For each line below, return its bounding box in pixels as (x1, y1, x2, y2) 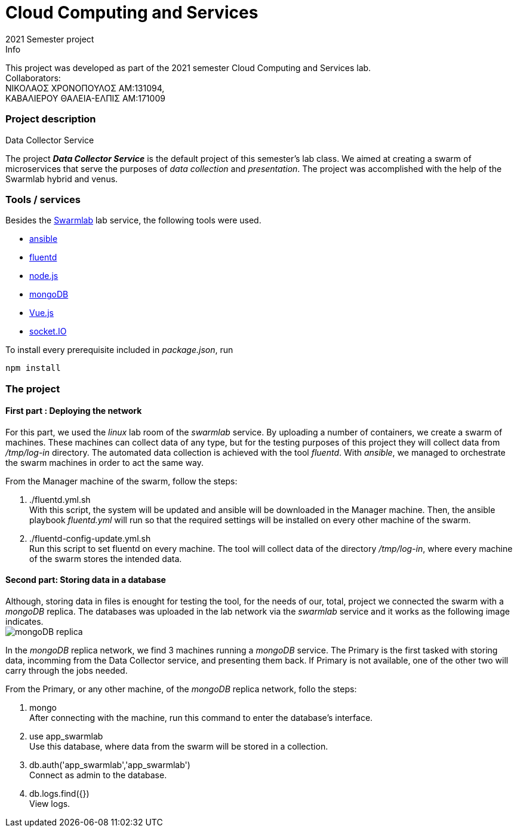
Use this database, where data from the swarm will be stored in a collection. (29, 741, 328, 752)
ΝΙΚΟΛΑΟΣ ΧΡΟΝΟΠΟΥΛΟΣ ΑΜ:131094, (5, 82, 165, 93)
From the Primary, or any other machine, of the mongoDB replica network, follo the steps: (5, 684, 357, 695)
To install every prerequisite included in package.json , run (5, 345, 233, 355)
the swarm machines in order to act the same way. (5, 457, 204, 468)
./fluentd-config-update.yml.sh (29, 533, 151, 544)
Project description (5, 113, 96, 125)
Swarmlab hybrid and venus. (5, 173, 118, 184)
